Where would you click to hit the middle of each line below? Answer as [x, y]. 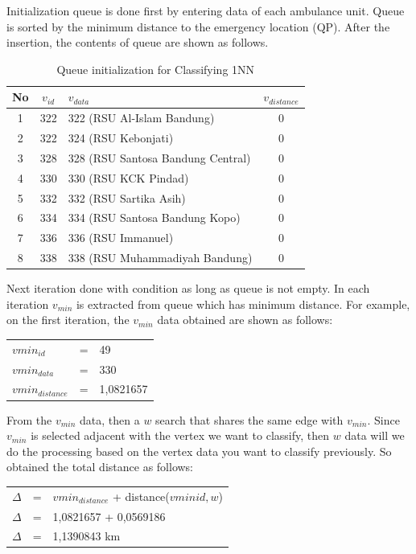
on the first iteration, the [68, 320]
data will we [375, 435]
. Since [383, 419]
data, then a [110, 419]
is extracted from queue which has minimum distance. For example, [243, 304]
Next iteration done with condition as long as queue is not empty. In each [188, 288]
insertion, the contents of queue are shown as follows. [138, 42]
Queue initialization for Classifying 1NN [156, 69]
